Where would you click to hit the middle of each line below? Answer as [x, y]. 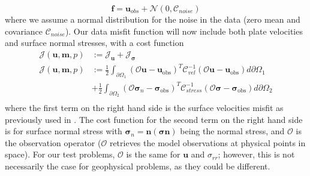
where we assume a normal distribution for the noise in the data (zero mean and [153, 19]
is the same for [153, 154]
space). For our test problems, [60, 154]
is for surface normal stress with [64, 131]
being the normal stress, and [232, 131]
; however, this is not [256, 154]
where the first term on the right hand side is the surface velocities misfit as [144, 108]
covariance [24, 31]
